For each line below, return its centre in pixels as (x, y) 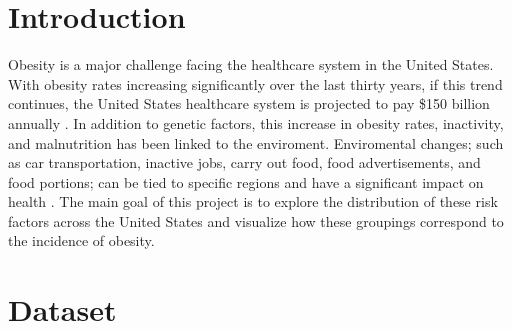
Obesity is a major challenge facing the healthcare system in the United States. (251, 64)
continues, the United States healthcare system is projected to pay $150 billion (249, 103)
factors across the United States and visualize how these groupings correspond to (256, 220)
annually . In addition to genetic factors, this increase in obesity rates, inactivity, (256, 122)
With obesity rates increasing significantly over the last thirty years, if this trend (255, 83)
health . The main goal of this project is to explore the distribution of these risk (253, 201)
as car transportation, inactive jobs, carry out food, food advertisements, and (244, 162)
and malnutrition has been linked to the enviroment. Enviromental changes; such (256, 142)
